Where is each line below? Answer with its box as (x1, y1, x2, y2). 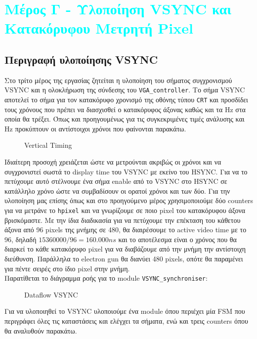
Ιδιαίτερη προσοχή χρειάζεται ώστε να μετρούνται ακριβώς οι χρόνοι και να (4, 157, 221, 167)
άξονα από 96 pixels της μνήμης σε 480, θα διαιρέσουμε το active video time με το (4, 224, 247, 235)
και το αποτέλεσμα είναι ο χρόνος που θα (118, 234, 237, 244)
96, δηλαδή (4, 234, 37, 244)
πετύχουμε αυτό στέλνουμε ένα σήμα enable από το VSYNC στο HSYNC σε (4, 176, 227, 186)
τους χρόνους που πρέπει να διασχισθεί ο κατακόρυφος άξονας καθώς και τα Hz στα (4, 104, 246, 114)
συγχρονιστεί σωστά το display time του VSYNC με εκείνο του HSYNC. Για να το (4, 166, 248, 176)
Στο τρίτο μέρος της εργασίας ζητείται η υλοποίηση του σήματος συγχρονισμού (4, 75, 232, 85)
